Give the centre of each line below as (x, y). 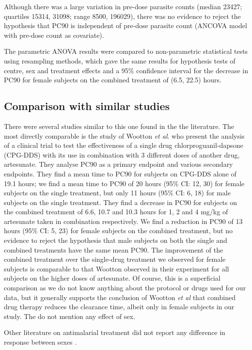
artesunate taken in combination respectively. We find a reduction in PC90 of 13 (123, 221)
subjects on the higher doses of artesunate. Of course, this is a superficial (112, 278)
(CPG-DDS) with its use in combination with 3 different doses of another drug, (122, 154)
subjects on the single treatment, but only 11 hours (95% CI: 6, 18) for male (117, 193)
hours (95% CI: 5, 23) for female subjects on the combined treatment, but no (118, 231)
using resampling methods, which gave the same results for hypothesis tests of (120, 60)
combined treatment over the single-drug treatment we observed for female (115, 259)
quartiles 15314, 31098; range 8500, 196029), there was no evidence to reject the (122, 16)
